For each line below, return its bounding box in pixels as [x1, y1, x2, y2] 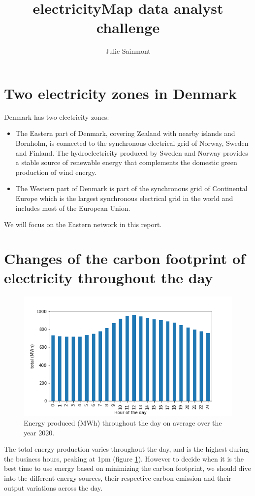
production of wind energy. [15, 166, 97, 177]
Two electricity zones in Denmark [4, 83, 237, 103]
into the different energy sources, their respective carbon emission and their [4, 472, 231, 483]
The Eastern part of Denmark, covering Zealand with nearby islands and [15, 128, 235, 138]
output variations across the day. [4, 482, 103, 493]
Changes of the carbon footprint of [4, 248, 245, 268]
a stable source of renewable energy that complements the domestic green [15, 157, 237, 167]
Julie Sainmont [105, 46, 151, 56]
